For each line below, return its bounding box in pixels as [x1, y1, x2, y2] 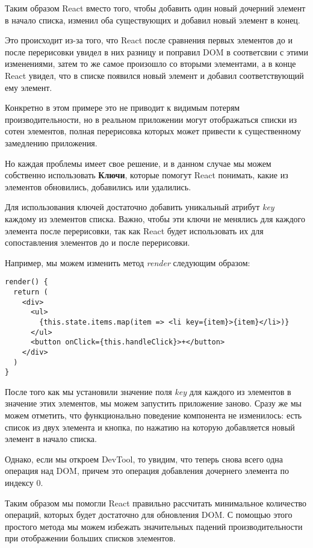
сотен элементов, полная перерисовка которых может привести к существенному [5, 125, 301, 137]
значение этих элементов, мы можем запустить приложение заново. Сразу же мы [5, 397, 302, 409]
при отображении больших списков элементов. [5, 532, 176, 544]
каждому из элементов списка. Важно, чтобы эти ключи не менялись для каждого [5, 212, 305, 225]
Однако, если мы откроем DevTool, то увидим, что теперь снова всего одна [5, 452, 284, 465]
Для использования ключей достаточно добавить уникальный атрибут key [5, 201, 274, 213]
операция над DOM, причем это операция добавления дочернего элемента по [5, 464, 289, 477]
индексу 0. [5, 476, 43, 488]
